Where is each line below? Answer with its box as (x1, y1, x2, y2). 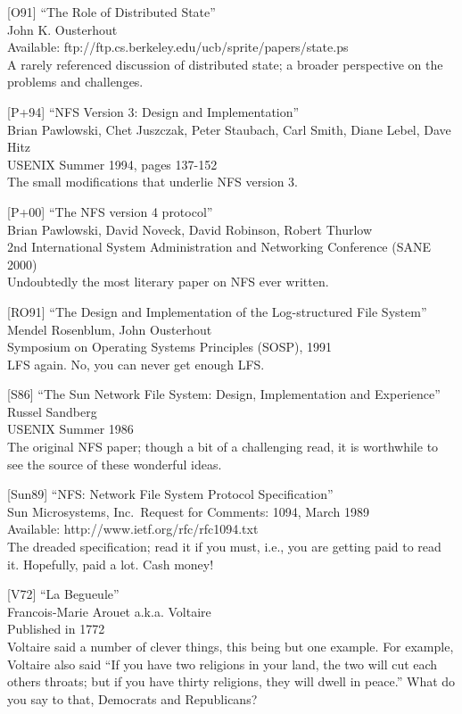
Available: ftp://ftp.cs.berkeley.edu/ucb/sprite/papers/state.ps (7, 37, 349, 56)
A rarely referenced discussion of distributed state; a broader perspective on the (7, 54, 443, 73)
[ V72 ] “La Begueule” (7, 585, 120, 603)
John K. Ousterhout (7, 20, 118, 38)
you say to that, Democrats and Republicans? (7, 689, 258, 708)
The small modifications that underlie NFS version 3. (7, 172, 299, 191)
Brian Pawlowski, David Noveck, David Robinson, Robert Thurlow (7, 220, 373, 238)
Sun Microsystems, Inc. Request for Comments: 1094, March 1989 (7, 502, 369, 520)
